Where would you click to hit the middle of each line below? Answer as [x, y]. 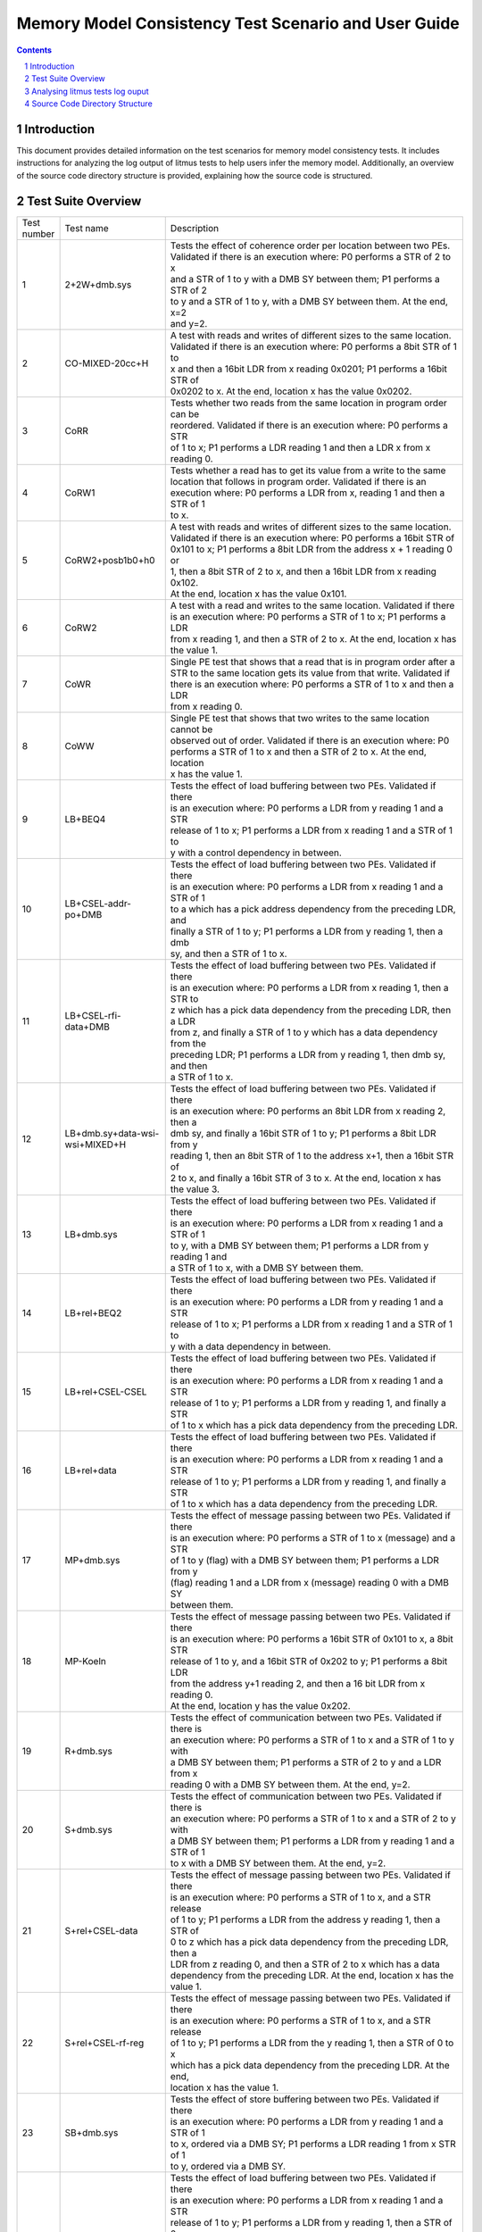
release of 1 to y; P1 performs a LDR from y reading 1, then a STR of [311, 2222]
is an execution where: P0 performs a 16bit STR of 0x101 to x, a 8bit [312, 1638]
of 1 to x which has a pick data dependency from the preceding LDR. [314, 1425]
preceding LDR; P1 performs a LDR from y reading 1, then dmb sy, [308, 1054]
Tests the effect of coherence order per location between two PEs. [310, 246]
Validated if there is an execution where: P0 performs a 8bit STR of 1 [313, 346]
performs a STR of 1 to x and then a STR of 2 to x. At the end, [299, 752]
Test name [87, 228]
